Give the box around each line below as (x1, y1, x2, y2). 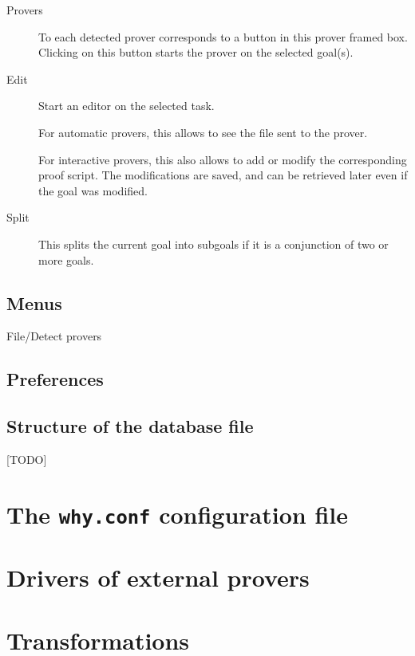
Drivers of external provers (6, 561, 310, 594)
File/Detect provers (6, 328, 102, 344)
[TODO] (6, 450, 47, 467)
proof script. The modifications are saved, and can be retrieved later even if (38, 167, 408, 183)
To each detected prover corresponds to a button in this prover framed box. (38, 28, 408, 45)
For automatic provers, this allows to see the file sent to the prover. (38, 124, 368, 140)
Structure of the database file (6, 414, 254, 438)
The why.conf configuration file (6, 497, 348, 530)
